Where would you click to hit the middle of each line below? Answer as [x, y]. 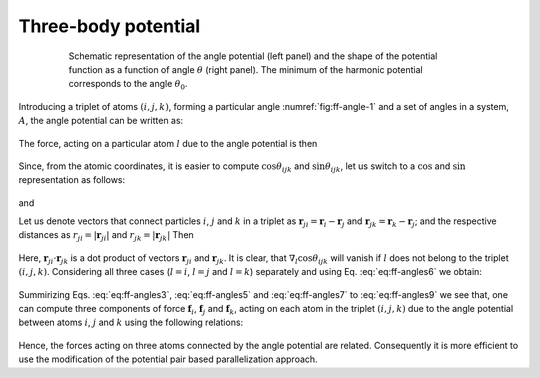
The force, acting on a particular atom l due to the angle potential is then [168, 143]
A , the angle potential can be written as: [101, 121]
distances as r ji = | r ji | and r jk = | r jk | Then [106, 236]
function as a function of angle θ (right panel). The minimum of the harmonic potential [246, 69]
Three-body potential [109, 26]
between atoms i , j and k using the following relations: [131, 322]
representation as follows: [72, 180]
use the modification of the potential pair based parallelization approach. [168, 359]
